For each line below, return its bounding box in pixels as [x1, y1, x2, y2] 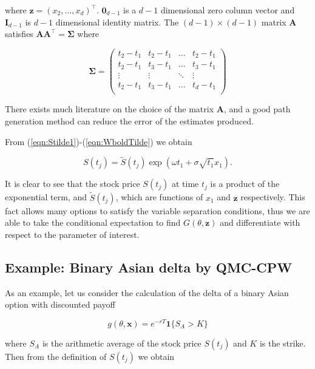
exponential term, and [5, 191, 87, 203]
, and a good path [223, 103, 291, 115]
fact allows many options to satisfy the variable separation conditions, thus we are [5, 204, 310, 217]
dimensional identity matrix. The [55, 15, 179, 28]
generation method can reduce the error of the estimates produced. [5, 114, 254, 127]
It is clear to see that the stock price [5, 177, 140, 190]
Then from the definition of [5, 350, 107, 362]
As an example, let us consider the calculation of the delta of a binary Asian [5, 286, 289, 299]
